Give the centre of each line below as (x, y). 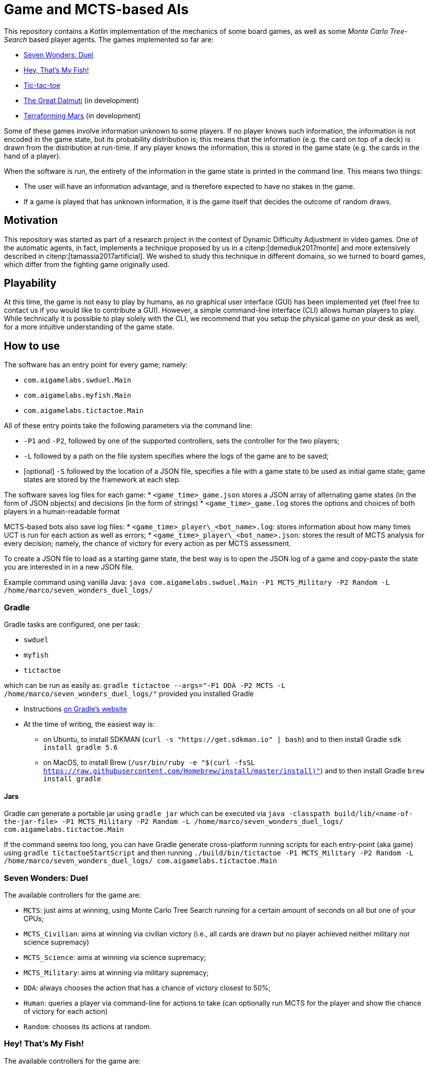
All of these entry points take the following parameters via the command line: (128, 426)
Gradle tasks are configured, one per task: (72, 625)
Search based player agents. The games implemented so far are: (109, 39)
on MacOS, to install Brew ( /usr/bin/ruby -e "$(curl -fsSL (149, 763)
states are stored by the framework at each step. (102, 480)
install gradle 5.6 (80, 748)
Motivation (31, 220)
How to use (32, 346)
